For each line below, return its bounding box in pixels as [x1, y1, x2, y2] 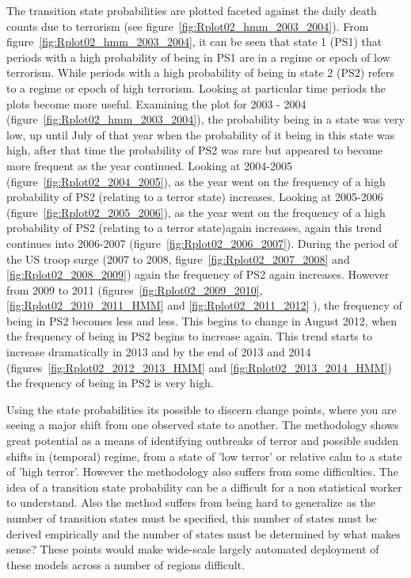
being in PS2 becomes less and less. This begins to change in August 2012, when [6, 312, 398, 329]
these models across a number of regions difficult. [6, 556, 245, 572]
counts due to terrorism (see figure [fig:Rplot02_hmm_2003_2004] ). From [6, 17, 369, 34]
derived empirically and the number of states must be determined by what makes [6, 525, 401, 542]
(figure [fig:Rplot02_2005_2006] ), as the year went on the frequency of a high [6, 203, 386, 220]
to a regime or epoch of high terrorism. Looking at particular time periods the [6, 79, 386, 96]
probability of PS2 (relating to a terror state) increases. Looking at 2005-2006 [6, 188, 383, 205]
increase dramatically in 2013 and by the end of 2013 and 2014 [6, 344, 311, 360]
